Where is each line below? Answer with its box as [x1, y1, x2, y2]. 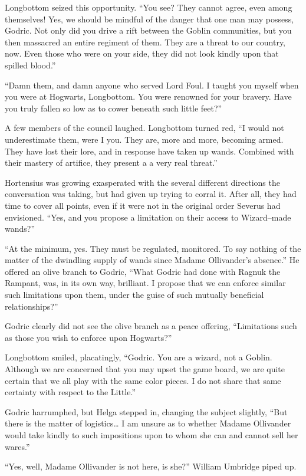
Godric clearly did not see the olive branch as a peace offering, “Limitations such [5, 320, 297, 332]
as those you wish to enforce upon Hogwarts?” [5, 331, 172, 343]
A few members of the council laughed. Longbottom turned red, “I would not [5, 122, 284, 134]
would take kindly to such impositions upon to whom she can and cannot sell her [5, 429, 298, 441]
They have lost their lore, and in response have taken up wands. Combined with [5, 145, 294, 157]
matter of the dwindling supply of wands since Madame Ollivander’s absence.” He [5, 254, 300, 266]
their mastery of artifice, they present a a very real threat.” [5, 156, 218, 169]
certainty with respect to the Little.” [5, 386, 136, 398]
